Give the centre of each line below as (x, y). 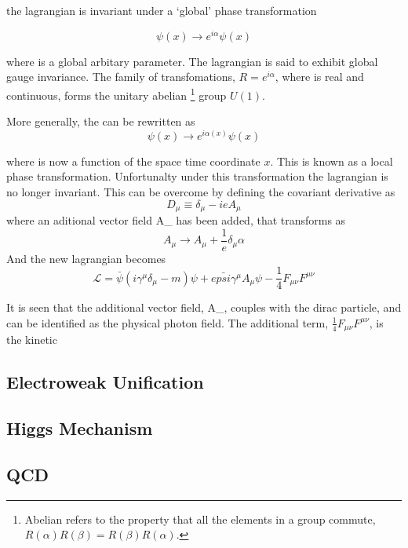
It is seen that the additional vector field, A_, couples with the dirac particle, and (204, 307)
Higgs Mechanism (80, 428)
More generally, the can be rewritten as (101, 121)
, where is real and (319, 77)
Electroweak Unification (105, 382)
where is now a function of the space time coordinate (133, 161)
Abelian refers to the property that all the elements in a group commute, (200, 519)
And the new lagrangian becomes (86, 258)
